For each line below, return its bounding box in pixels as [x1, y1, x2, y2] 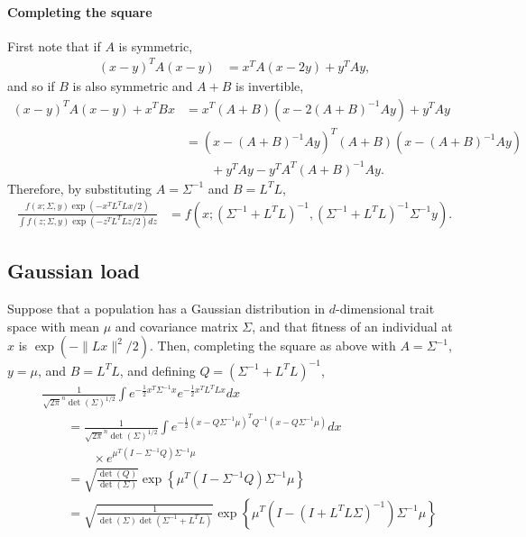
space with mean [7, 316, 99, 335]
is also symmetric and [72, 76, 193, 95]
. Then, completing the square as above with [150, 336, 396, 355]
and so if [7, 76, 55, 95]
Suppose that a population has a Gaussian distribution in [7, 299, 326, 318]
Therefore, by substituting [7, 178, 152, 197]
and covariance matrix [115, 316, 238, 335]
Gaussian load [7, 257, 141, 285]
